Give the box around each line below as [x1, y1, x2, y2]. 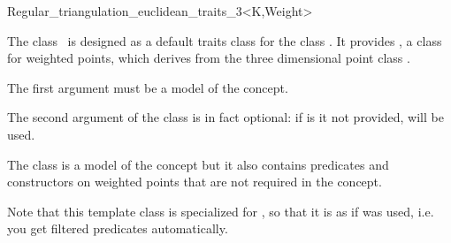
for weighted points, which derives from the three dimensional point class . [7, 49, 410, 67]
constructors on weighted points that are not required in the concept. [7, 172, 382, 191]
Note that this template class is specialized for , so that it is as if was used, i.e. [7, 201, 434, 220]
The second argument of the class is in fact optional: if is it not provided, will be [7, 108, 444, 126]
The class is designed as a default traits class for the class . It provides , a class [7, 31, 442, 49]
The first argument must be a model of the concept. [7, 78, 288, 96]
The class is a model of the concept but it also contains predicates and [7, 155, 389, 173]
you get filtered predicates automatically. [7, 219, 228, 238]
